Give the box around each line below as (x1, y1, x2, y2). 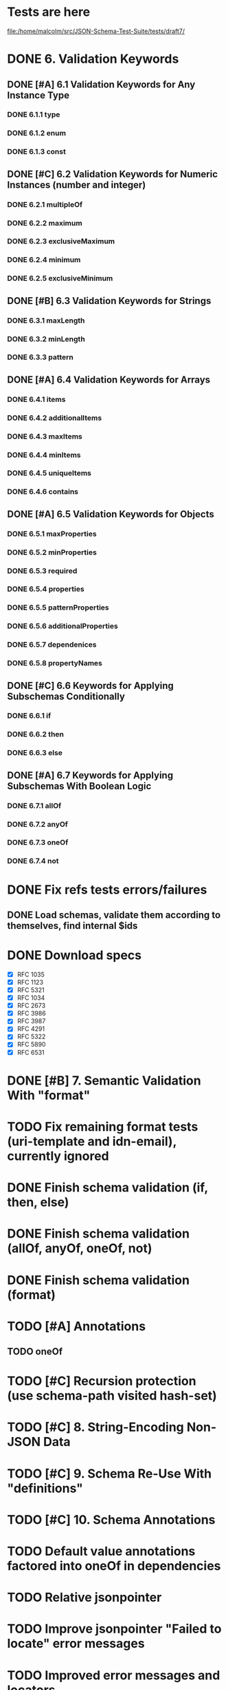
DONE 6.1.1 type (7, 110, 60, 119)
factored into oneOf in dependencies (7, 1558, 221, 1574)
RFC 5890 (16, 1040, 46, 1049)
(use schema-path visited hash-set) (7, 1388, 218, 1404)
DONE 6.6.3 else (7, 748, 63, 758)
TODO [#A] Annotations (7, 1318, 146, 1334)
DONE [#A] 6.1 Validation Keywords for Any (7, 79, 196, 90)
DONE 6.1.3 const (7, 147, 67, 157)
